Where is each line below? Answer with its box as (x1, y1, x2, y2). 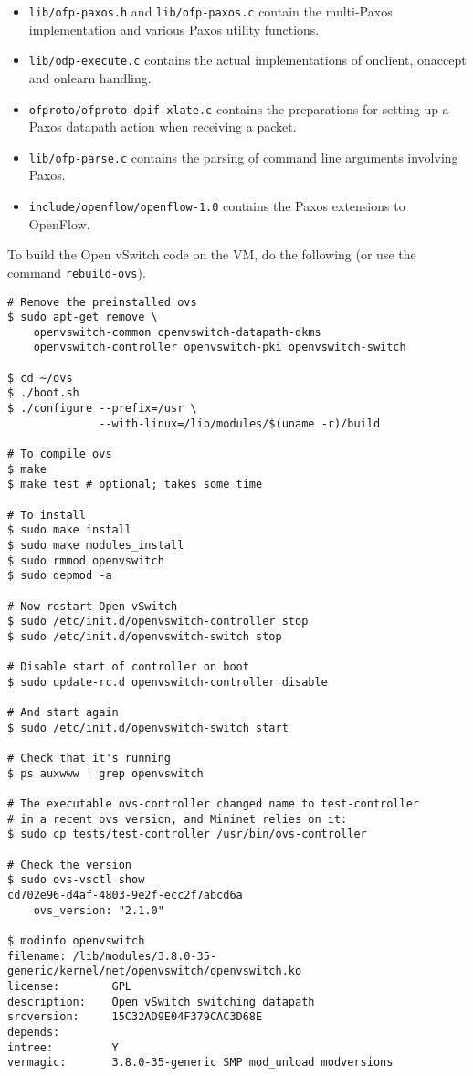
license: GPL (7, 980, 132, 994)
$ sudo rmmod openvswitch (7, 554, 164, 567)
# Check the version (7, 858, 132, 871)
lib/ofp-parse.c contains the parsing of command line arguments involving (28, 147, 458, 166)
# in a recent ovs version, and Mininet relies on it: (7, 812, 348, 826)
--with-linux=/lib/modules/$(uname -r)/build (99, 417, 381, 430)
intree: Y (7, 1040, 119, 1054)
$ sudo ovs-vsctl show (7, 873, 145, 887)
